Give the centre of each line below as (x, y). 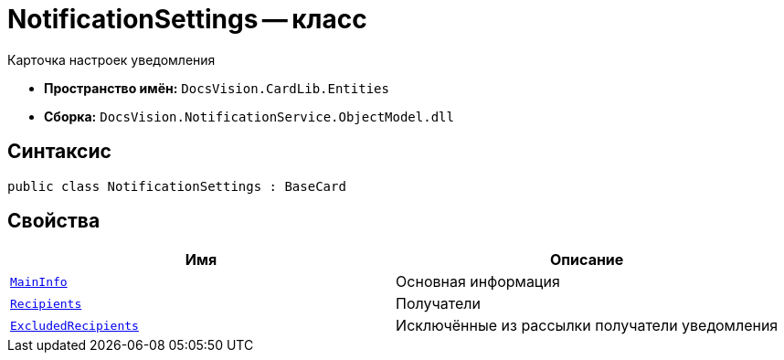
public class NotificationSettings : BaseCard (177, 186)
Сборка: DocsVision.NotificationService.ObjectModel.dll (249, 116)
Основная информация (478, 282)
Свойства (54, 221)
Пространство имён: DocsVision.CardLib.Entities (217, 88)
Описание (587, 260)
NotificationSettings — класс (187, 19)
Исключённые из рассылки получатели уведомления (587, 326)
